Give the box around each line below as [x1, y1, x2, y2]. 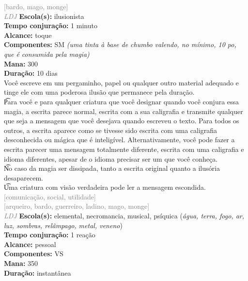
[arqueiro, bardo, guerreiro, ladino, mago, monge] [4, 201, 150, 211]
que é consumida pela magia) [4, 49, 90, 59]
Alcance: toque [4, 30, 52, 40]
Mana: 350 [4, 258, 38, 268]
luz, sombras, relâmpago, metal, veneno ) [4, 220, 123, 230]
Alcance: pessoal [4, 239, 56, 249]
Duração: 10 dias [4, 68, 58, 78]
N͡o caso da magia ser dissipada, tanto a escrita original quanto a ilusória [4, 163, 220, 173]
